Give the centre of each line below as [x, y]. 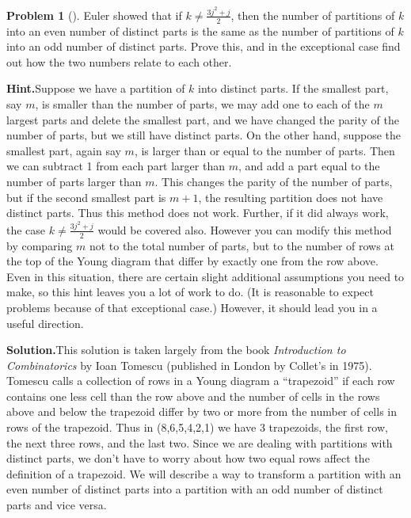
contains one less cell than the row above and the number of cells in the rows [193, 396]
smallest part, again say [64, 150]
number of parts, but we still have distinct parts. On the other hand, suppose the [204, 135]
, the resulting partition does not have [291, 197]
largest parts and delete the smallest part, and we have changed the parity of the [203, 119]
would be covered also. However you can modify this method [245, 229]
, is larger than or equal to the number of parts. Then [264, 150]
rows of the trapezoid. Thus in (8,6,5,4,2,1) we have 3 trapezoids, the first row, [197, 427]
